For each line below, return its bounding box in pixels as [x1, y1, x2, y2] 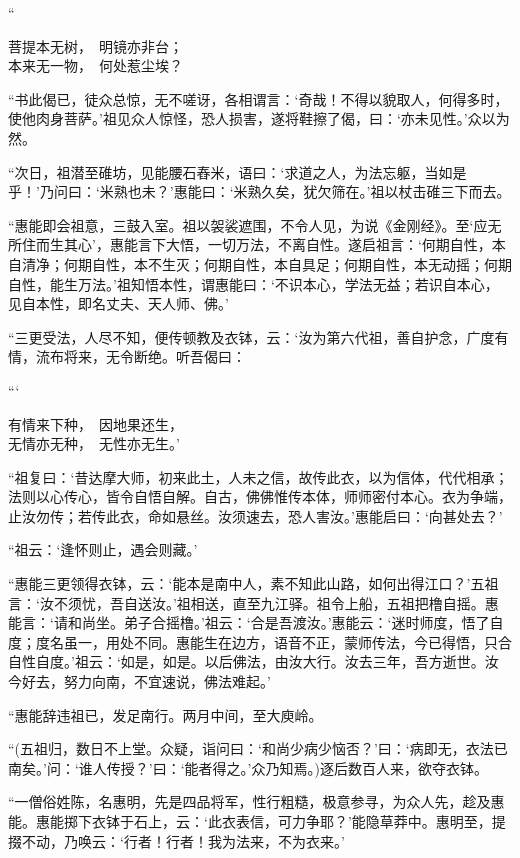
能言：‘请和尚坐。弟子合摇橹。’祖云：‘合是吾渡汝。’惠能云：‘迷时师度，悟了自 [8, 612, 504, 633]
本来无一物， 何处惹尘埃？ [8, 55, 183, 76]
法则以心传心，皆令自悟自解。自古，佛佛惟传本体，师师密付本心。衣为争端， [8, 486, 512, 507]
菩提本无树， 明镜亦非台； [8, 35, 183, 56]
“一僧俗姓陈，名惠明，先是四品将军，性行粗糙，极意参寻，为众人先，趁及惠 [8, 791, 505, 812]
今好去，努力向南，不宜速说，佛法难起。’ [8, 671, 271, 692]
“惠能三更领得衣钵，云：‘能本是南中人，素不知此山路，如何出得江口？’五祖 [8, 573, 499, 594]
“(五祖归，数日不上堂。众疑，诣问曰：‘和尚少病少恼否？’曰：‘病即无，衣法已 [8, 738, 508, 759]
